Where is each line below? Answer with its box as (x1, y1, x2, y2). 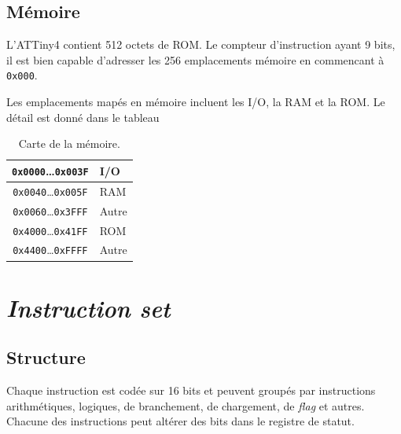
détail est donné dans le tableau (6, 108, 160, 125)
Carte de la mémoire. (18, 135, 120, 152)
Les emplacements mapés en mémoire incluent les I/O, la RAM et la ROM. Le (6, 94, 385, 110)
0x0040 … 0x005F (13, 182, 88, 199)
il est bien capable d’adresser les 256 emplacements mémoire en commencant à (6, 51, 384, 68)
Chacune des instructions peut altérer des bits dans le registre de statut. (6, 413, 355, 429)
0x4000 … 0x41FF (13, 222, 88, 238)
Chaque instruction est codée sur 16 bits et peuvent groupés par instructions (6, 382, 376, 399)
